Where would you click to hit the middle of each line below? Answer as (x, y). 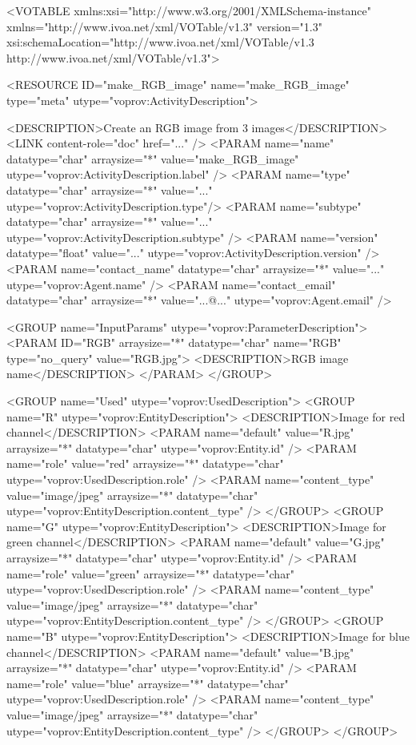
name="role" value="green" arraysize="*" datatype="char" (150, 573)
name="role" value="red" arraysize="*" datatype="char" (145, 463)
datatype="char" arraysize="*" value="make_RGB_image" (153, 158)
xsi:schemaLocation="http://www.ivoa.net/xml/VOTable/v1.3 (160, 42)
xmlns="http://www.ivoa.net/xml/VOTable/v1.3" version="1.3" (164, 26)
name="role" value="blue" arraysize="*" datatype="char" (148, 683)
